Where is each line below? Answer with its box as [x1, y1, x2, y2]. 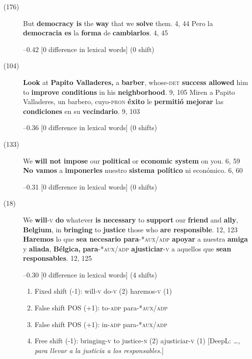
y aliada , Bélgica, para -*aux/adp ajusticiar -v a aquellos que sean [23, 243, 231, 253]
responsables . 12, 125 [23, 253, 92, 263]
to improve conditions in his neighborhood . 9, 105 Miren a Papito [23, 86, 235, 97]
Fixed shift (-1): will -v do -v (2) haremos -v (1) [34, 286, 172, 296]
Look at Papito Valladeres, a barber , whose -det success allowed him [23, 77, 248, 87]
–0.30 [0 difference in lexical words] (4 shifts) [23, 269, 157, 279]
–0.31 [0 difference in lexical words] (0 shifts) [23, 181, 157, 192]
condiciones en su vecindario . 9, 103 [23, 106, 140, 116]
